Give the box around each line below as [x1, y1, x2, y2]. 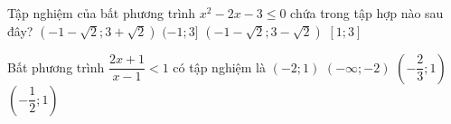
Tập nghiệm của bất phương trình [7, 4, 196, 22]
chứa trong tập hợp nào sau [290, 4, 444, 22]
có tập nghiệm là [173, 57, 266, 76]
